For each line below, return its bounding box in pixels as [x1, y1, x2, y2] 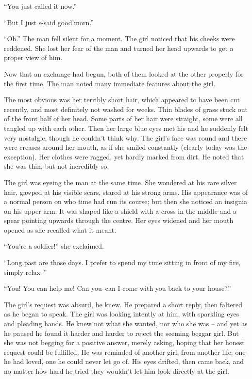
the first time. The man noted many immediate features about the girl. [4, 78, 216, 88]
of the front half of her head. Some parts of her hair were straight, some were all [4, 113, 243, 124]
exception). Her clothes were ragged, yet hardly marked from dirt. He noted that [4, 151, 244, 161]
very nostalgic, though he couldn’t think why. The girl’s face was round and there [4, 132, 247, 142]
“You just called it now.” [4, 1, 77, 11]
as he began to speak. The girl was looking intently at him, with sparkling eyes [4, 309, 239, 319]
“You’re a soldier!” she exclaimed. [4, 241, 104, 251]
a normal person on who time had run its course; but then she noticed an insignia [4, 196, 248, 206]
